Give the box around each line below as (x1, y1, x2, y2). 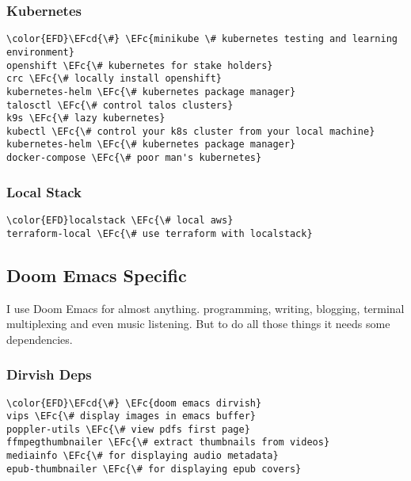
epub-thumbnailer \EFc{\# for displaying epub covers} (6, 463, 302, 475)
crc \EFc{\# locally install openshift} (6, 73, 223, 85)
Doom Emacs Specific (6, 262, 187, 287)
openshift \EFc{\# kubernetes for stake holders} (6, 59, 273, 71)
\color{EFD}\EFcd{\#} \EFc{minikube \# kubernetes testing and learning (6, 33, 398, 45)
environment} (6, 46, 74, 58)
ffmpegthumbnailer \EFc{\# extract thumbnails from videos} (6, 437, 330, 449)
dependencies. (6, 330, 73, 347)
